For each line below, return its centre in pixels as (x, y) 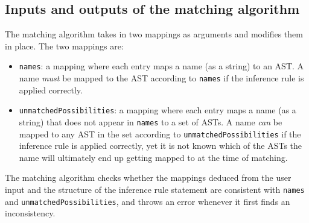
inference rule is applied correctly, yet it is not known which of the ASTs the (161, 146)
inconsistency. (30, 213)
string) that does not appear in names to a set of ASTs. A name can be (151, 121)
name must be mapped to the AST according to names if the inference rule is (161, 78)
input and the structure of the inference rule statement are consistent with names (155, 190)
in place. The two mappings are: (64, 46)
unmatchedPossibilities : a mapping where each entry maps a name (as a (158, 110)
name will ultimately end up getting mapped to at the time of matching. (153, 157)
